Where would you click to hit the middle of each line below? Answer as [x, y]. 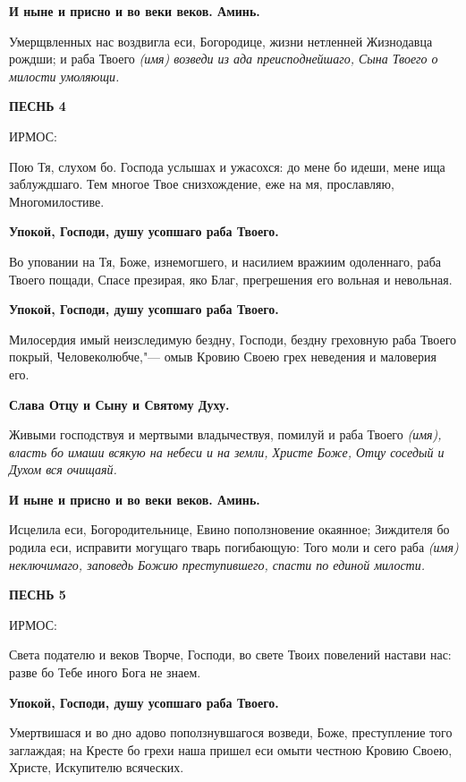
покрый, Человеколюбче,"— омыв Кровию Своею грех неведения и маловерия [223, 357]
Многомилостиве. [57, 201]
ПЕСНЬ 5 [38, 595]
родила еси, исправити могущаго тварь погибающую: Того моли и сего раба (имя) [234, 547]
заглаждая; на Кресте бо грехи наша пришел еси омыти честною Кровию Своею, [231, 749]
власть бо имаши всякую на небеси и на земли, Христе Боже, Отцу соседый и [227, 451]
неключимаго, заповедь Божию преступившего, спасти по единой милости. [217, 564]
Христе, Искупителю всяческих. [97, 767]
